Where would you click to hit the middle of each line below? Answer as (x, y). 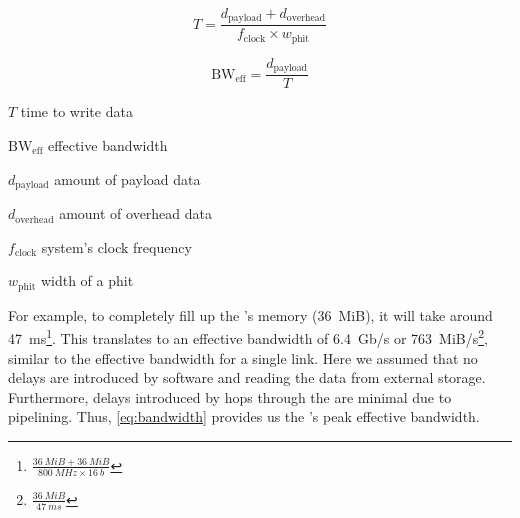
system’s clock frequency (116, 246)
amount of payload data (127, 178)
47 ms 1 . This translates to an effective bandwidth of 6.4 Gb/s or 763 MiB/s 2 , (248, 336)
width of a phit (87, 280)
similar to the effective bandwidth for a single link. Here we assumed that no (243, 357)
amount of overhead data (136, 213)
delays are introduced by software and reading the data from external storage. (247, 377)
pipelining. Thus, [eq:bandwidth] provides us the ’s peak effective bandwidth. (244, 416)
